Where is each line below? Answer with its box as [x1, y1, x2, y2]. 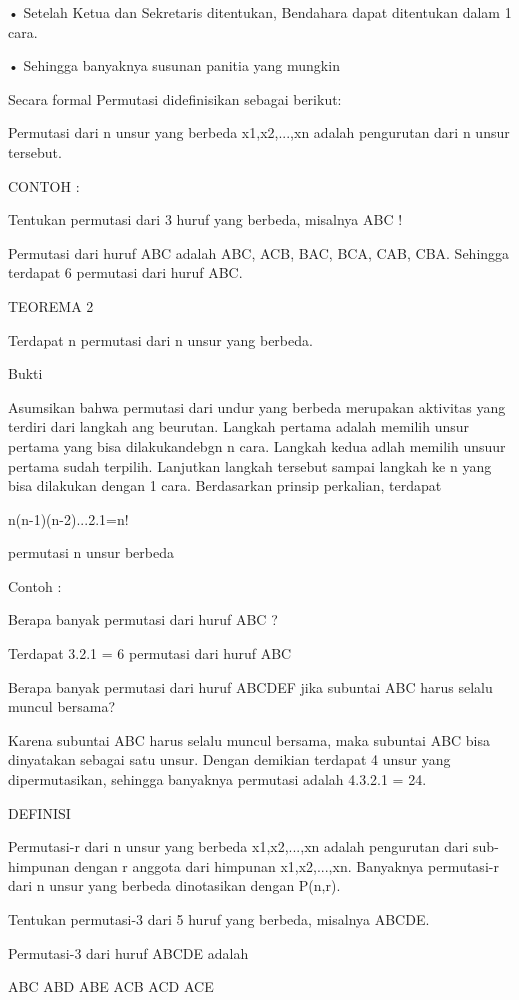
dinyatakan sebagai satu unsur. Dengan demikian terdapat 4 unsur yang [8, 749, 451, 770]
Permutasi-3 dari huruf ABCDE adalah [8, 942, 249, 963]
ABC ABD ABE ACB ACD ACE [8, 976, 214, 997]
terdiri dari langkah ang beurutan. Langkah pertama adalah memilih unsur [8, 416, 470, 437]
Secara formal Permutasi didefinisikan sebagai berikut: [8, 88, 342, 109]
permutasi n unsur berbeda [8, 542, 174, 563]
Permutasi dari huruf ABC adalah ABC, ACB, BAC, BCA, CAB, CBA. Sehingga [8, 242, 510, 263]
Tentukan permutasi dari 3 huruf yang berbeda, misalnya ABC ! [8, 209, 403, 230]
